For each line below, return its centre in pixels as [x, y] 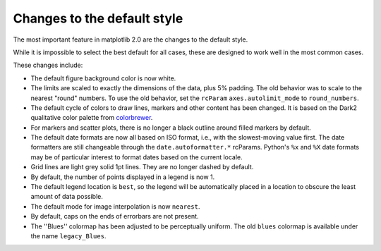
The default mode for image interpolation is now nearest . [115, 206]
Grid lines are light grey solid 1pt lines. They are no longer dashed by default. [142, 167]
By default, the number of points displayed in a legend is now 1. [123, 177]
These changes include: [48, 65]
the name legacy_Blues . [68, 235]
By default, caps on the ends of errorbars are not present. [115, 216]
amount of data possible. [67, 197]
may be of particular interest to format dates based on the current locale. [137, 157]
